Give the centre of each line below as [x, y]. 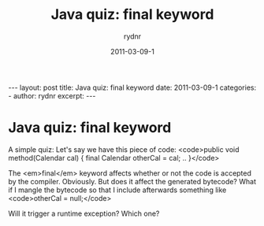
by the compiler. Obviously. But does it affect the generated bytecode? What [132, 181]
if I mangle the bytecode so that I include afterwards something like [117, 190]
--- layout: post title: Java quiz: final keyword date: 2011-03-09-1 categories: [132, 87]
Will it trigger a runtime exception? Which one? [84, 213]
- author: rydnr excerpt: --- [52, 95]
